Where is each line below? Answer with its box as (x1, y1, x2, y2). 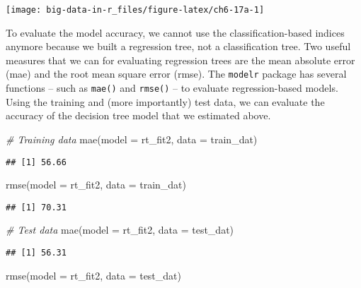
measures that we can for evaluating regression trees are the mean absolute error (6, 52, 355, 67)
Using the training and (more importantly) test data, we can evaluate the (6, 94, 325, 109)
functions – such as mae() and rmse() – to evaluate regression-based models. (6, 80, 338, 95)
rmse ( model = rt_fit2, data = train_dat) (6, 177, 186, 192)
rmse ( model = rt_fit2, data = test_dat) (6, 268, 181, 282)
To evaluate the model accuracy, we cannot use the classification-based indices (6, 25, 345, 40)
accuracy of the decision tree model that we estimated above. (6, 108, 271, 123)
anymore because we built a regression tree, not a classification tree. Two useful (6, 39, 351, 54)
